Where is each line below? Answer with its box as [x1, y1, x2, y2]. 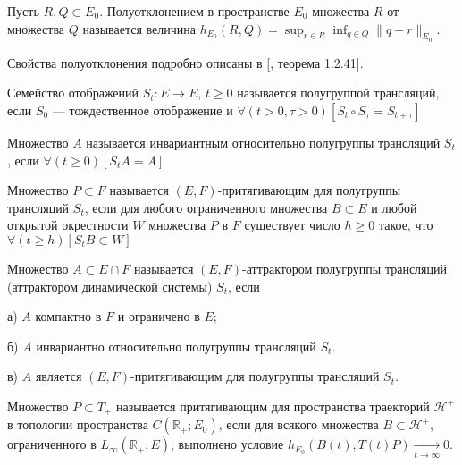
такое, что [378, 216, 433, 234]
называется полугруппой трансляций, [237, 83, 440, 102]
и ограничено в [117, 307, 200, 325]
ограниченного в [7, 435, 97, 453]
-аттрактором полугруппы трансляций [242, 258, 448, 277]
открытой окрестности [7, 216, 129, 234]
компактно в [35, 307, 102, 325]
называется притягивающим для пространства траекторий [116, 396, 430, 415]
